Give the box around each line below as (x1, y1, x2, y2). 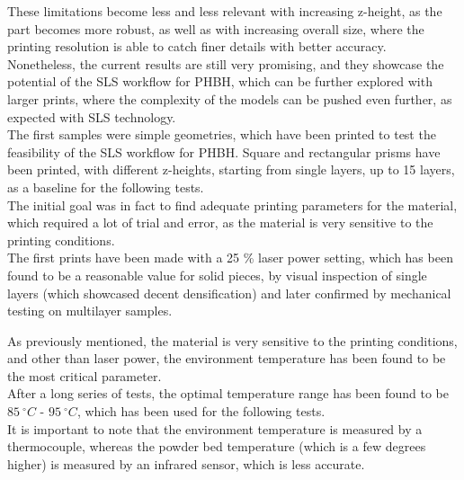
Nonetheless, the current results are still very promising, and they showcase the (7, 54, 444, 73)
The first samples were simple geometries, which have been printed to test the (7, 125, 436, 144)
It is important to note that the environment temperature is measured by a (7, 419, 423, 438)
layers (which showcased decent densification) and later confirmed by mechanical (7, 283, 451, 302)
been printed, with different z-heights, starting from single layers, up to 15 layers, (7, 160, 455, 179)
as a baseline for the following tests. (7, 177, 204, 196)
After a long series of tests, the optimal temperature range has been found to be (7, 384, 449, 403)
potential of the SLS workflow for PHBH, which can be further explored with (7, 72, 433, 91)
